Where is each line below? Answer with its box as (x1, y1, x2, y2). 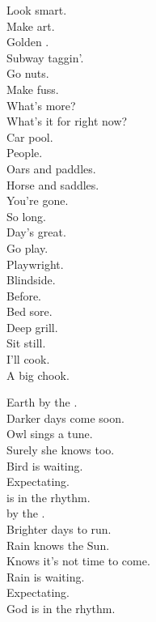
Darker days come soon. (6, 409, 124, 426)
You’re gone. (6, 192, 69, 209)
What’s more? (6, 96, 76, 113)
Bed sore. (6, 303, 53, 320)
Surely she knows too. (6, 441, 115, 458)
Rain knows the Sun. (6, 536, 110, 553)
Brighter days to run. (6, 521, 112, 537)
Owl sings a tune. (6, 425, 93, 442)
